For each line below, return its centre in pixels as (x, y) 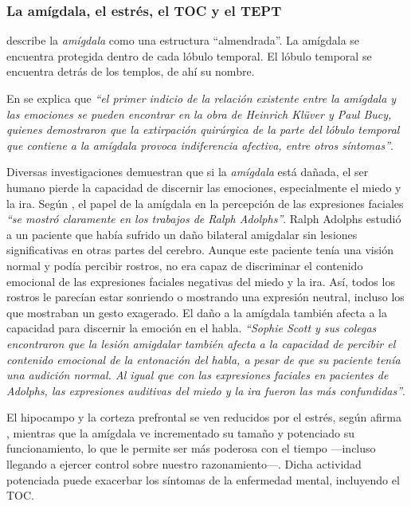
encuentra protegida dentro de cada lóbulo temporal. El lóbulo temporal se (189, 55)
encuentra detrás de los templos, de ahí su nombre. (131, 71)
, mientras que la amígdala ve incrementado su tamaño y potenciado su (181, 432)
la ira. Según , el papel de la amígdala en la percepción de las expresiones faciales (205, 203)
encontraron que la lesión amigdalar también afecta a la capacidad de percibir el (201, 343)
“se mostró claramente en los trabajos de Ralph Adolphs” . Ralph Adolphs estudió (204, 219)
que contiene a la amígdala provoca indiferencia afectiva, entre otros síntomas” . (200, 145)
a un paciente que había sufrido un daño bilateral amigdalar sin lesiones (182, 234)
